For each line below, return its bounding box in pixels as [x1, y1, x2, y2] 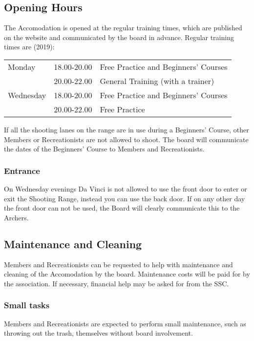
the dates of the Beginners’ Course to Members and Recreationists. [4, 144, 205, 154]
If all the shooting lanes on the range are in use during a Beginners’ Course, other [4, 124, 249, 134]
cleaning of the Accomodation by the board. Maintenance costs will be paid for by [4, 269, 250, 279]
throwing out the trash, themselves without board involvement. [4, 328, 193, 338]
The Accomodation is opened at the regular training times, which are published [4, 22, 242, 33]
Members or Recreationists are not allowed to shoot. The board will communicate [4, 134, 249, 144]
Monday [8, 61, 36, 72]
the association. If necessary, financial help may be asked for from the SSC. [4, 278, 229, 288]
